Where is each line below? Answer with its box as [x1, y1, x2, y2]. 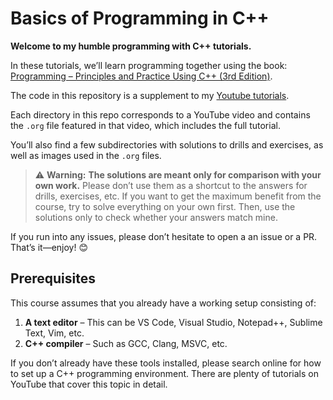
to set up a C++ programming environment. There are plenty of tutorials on [10, 367, 319, 379]
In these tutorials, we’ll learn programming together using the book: [10, 59, 288, 71]
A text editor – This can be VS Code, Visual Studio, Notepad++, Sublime [24, 316, 323, 328]
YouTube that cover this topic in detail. [10, 378, 168, 390]
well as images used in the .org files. [10, 149, 162, 161]
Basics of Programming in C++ [10, 7, 270, 30]
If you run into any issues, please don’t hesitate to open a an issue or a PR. [10, 230, 318, 242]
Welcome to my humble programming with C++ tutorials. [10, 40, 252, 52]
